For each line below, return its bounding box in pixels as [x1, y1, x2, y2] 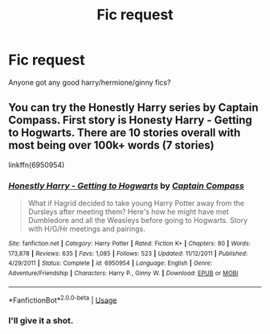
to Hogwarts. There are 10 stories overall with [8, 126, 241, 140]
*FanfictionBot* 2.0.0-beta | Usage [8, 294, 117, 305]
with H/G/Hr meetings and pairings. [27, 224, 146, 234]
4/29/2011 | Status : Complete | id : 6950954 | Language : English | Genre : [8, 259, 213, 267]
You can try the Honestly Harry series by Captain [8, 101, 259, 114]
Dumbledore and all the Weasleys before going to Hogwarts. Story [27, 216, 248, 225]
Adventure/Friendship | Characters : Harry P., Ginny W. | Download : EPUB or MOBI [8, 270, 239, 278]
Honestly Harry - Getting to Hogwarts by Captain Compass [8, 179, 245, 191]
